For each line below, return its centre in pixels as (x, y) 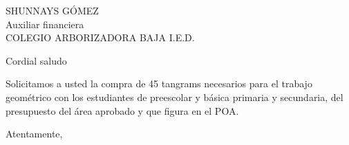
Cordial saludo (36, 60)
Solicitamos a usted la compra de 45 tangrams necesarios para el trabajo (159, 83)
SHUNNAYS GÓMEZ (52, 10)
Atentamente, (34, 134)
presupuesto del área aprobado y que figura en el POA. (122, 110)
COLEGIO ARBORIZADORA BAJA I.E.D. (100, 37)
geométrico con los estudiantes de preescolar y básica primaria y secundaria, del (174, 97)
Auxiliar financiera (45, 24)
